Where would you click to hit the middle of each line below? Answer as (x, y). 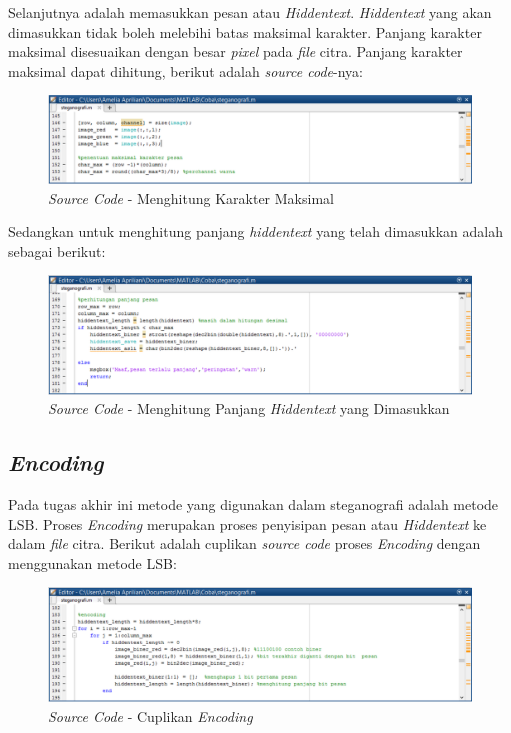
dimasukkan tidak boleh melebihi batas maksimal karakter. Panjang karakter (245, 31)
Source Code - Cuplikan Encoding (150, 716)
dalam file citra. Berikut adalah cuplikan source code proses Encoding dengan (244, 543)
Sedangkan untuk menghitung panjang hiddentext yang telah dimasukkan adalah (255, 231)
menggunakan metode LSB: (92, 562)
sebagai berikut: (57, 250)
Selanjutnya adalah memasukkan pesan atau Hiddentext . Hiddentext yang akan (250, 12)
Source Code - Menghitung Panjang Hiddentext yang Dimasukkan (249, 408)
